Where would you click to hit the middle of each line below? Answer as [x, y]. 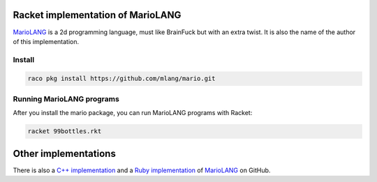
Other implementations [65, 153]
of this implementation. [46, 41]
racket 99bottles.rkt [65, 131]
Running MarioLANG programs [66, 99]
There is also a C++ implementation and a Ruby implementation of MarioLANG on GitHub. [142, 170]
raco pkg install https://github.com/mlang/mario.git [121, 79]
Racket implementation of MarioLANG [97, 15]
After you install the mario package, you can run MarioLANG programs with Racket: [133, 113]
